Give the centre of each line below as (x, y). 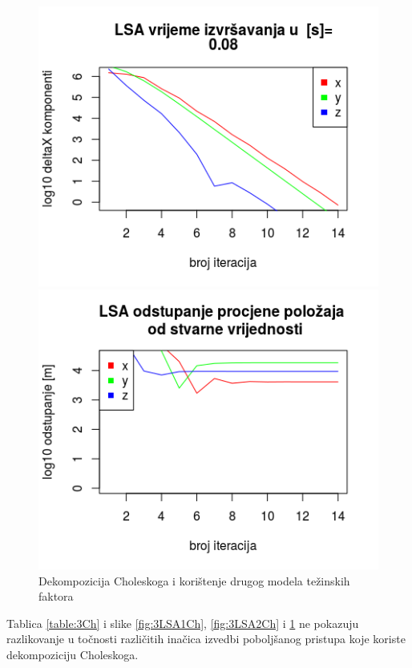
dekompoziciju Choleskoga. (73, 654)
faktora (56, 596)
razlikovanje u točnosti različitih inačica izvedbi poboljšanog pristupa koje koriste (206, 639)
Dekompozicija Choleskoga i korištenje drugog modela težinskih (194, 580)
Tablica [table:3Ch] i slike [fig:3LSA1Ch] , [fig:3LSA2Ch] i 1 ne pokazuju (183, 623)
